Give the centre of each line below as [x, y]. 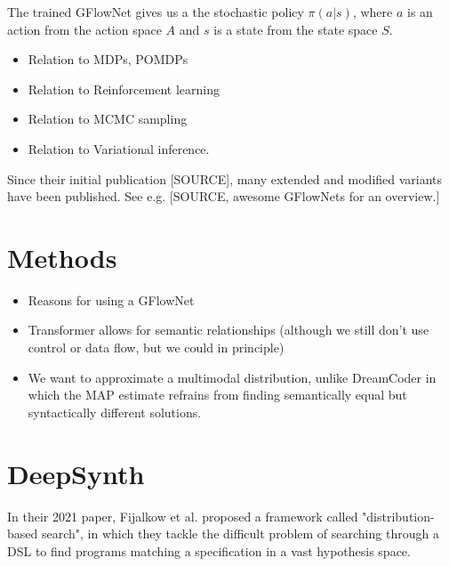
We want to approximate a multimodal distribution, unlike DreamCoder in [232, 377]
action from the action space [84, 29]
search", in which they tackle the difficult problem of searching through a [240, 534]
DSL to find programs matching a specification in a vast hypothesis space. [209, 550]
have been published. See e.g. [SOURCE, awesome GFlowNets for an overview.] [224, 196]
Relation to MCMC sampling [108, 119]
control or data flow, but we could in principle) [156, 348]
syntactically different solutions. [115, 412]
